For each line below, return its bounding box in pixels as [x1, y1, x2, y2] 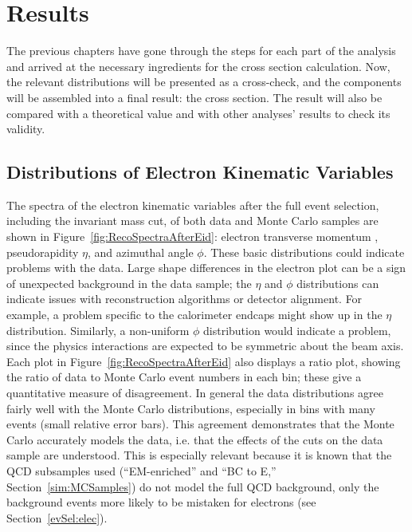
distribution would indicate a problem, [203, 321, 391, 338]
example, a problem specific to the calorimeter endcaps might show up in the [6, 306, 383, 323]
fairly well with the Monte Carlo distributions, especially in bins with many [6, 400, 375, 416]
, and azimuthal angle [88, 243, 194, 260]
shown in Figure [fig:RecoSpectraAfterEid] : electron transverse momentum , [6, 228, 379, 245]
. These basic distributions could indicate [203, 243, 405, 260]
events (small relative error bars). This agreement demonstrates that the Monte [6, 416, 394, 432]
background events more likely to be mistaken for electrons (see [6, 494, 316, 510]
